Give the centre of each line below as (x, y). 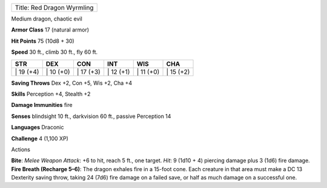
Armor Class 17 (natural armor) (50, 30)
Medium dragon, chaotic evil (47, 19)
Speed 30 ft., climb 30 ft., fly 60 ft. (54, 52)
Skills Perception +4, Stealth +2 (51, 94)
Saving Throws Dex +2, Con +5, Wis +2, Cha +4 (72, 83)
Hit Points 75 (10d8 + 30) (43, 41)
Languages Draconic (38, 128)
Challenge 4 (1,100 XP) (40, 138)
